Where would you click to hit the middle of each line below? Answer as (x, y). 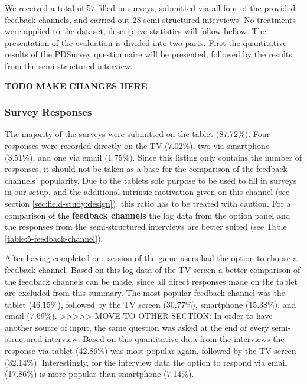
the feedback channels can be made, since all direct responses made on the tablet (151, 281)
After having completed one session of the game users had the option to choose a (151, 258)
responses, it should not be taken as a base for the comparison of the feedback (146, 169)
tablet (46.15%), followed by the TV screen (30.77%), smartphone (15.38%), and (151, 304)
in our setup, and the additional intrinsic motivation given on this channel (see (147, 192)
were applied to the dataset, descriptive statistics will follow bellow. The (135, 31)
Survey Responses (48, 112)
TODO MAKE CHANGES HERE (76, 85)
